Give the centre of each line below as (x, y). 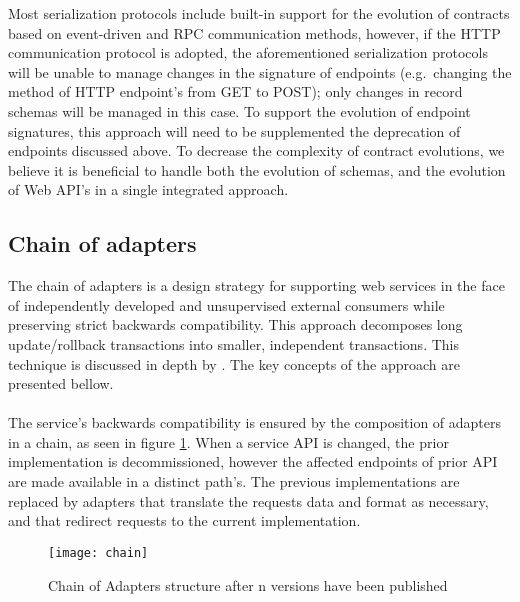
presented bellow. (61, 383)
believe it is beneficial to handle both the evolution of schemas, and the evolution (257, 169)
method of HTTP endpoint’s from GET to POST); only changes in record (235, 91)
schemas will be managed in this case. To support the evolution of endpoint (239, 110)
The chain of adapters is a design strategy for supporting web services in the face (256, 285)
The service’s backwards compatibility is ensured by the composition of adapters (255, 422)
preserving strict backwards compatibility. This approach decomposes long (235, 324)
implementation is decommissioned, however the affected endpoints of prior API (253, 461)
